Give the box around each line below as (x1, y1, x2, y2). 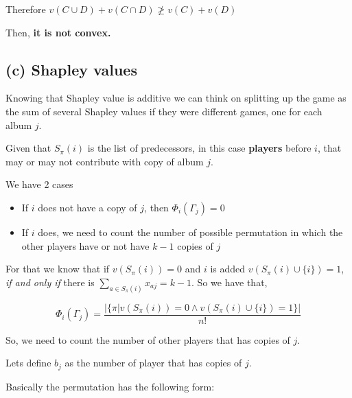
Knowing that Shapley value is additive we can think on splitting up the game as (5, 91, 347, 105)
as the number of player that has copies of (64, 355, 242, 370)
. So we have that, (191, 274, 268, 289)
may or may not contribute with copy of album (5, 154, 204, 168)
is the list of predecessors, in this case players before (87, 141, 312, 155)
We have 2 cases (5, 177, 73, 191)
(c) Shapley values (5, 58, 137, 80)
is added (210, 261, 246, 276)
